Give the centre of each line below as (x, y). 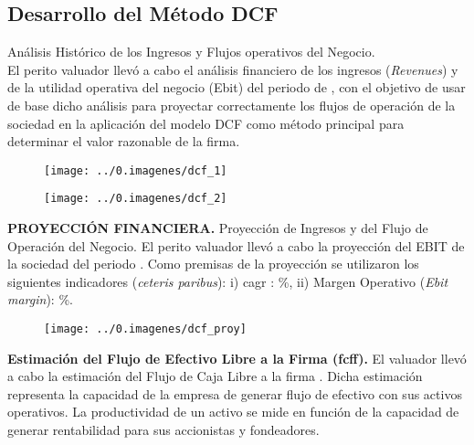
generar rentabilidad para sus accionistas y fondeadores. (163, 430)
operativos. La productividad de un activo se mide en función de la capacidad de (233, 412)
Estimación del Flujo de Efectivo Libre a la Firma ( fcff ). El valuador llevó (237, 358)
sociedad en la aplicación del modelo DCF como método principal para (206, 123)
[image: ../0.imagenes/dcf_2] (136, 199)
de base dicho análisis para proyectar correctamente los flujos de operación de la (232, 105)
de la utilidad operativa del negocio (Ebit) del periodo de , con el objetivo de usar (237, 87)
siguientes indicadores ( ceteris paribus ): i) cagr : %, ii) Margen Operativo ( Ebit (228, 281)
